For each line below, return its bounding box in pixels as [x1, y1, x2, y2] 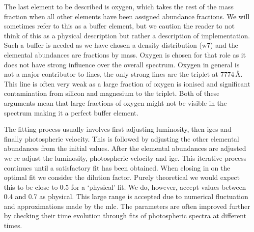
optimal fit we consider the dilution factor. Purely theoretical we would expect [4, 172, 240, 182]
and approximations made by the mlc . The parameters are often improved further [4, 201, 250, 211]
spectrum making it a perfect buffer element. [4, 107, 139, 117]
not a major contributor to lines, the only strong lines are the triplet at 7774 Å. [4, 69, 243, 79]
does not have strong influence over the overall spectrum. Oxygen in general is [4, 59, 240, 69]
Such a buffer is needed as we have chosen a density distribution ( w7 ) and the [4, 40, 238, 50]
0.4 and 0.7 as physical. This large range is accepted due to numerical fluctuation [4, 191, 249, 202]
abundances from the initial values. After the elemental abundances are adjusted [4, 143, 246, 153]
